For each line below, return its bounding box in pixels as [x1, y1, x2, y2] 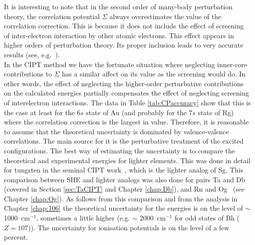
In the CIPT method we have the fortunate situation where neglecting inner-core [4, 59, 247, 69]
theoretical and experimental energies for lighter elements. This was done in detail [4, 155, 251, 165]
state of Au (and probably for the [86, 107, 187, 117]
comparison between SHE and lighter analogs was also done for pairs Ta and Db [4, 174, 246, 184]
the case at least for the [4, 107, 75, 117]
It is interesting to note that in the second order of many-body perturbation [4, 1, 232, 11]
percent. [4, 232, 28, 242]
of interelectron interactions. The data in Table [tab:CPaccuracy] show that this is [4, 97, 251, 107]
